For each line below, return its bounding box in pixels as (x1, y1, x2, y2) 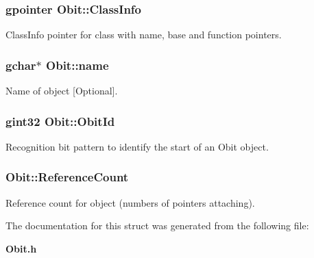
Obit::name (46, 56, 109, 73)
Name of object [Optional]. (5, 83, 118, 98)
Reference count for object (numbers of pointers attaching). (5, 195, 255, 209)
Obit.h (5, 241, 37, 255)
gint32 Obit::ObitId (5, 112, 115, 129)
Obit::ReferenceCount (5, 168, 129, 185)
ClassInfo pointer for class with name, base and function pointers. (5, 27, 282, 42)
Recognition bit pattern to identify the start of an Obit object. (5, 139, 269, 153)
